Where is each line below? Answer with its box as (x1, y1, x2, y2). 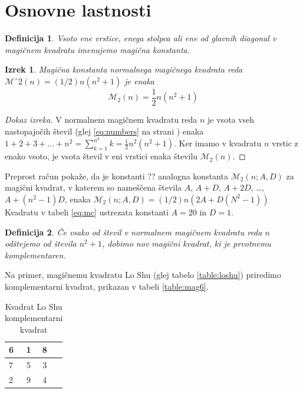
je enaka (124, 74, 155, 87)
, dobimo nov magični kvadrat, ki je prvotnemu (101, 237, 271, 250)
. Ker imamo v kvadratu (174, 137, 262, 149)
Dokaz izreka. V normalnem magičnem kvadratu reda (5, 113, 197, 125)
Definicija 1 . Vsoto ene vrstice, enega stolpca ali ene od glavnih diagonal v (5, 32, 276, 44)
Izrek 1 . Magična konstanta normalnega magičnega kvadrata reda (5, 63, 243, 76)
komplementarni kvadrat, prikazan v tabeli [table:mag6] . (5, 280, 209, 292)
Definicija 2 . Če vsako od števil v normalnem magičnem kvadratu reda (5, 225, 262, 238)
